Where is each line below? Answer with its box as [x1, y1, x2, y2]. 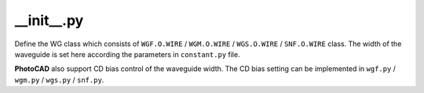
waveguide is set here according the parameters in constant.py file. [14, 49, 240, 59]
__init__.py [14, 12, 84, 29]
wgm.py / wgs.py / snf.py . [14, 75, 104, 84]
